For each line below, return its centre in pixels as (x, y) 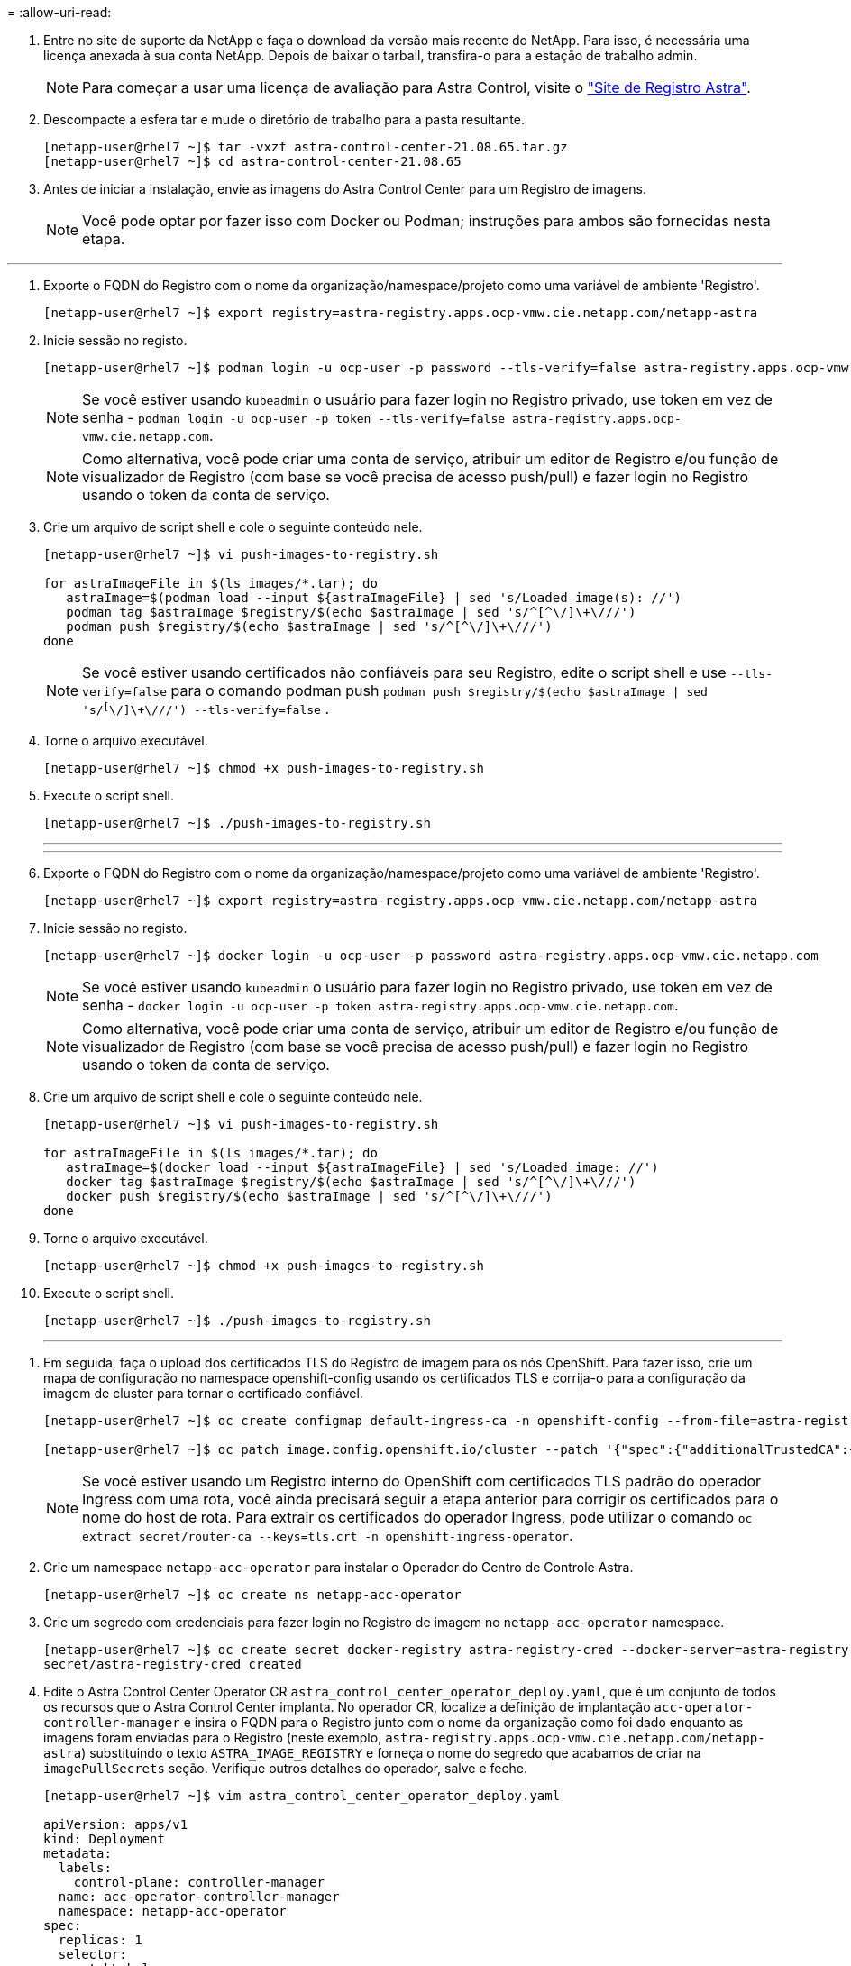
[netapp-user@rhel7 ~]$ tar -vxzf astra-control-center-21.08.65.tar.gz (306, 147)
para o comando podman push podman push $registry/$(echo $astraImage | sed (439, 690)
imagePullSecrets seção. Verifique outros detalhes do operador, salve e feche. (285, 1768)
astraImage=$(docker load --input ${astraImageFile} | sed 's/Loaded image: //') (362, 1167)
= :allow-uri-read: (59, 12)
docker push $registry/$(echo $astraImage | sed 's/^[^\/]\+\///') (309, 1196)
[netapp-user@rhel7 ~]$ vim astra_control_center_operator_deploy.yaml (302, 1796)
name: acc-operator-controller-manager (199, 1897)
